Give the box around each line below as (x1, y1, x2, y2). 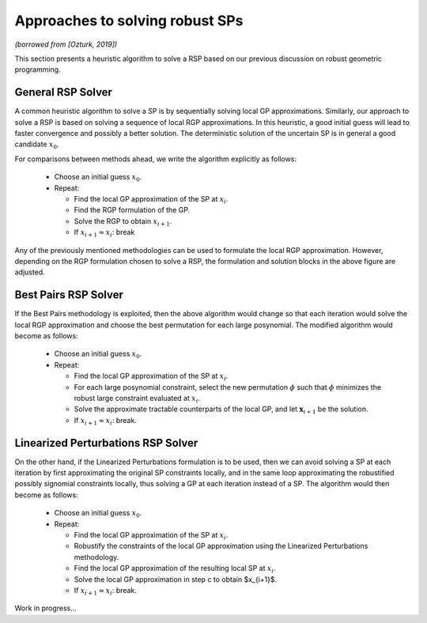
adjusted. (14, 267, 45, 277)
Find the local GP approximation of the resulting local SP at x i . (74, 564, 276, 575)
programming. (14, 65, 61, 74)
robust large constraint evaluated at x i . (74, 393, 201, 405)
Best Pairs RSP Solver (14, 289, 124, 302)
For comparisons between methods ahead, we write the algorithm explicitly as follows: (14, 154, 297, 164)
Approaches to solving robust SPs (14, 12, 244, 29)
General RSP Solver (14, 85, 112, 99)
